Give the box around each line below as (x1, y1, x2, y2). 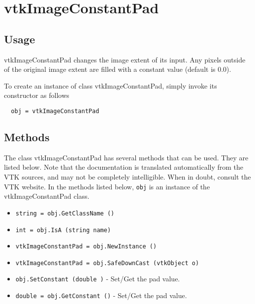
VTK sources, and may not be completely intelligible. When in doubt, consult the (4, 172, 251, 182)
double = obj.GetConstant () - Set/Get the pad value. (15, 290, 187, 301)
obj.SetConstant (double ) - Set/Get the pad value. (15, 274, 180, 284)
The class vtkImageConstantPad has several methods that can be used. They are (4, 152, 249, 162)
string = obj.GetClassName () (15, 210, 115, 217)
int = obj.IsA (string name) (15, 226, 111, 234)
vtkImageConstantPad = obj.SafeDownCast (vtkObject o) (15, 259, 199, 267)
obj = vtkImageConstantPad (11, 107, 99, 115)
